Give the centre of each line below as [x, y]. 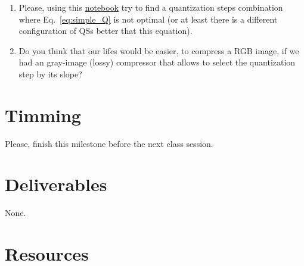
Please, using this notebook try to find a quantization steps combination [151, 7]
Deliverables [56, 184]
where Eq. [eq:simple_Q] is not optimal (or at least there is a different [148, 19]
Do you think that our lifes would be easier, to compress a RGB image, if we [159, 50]
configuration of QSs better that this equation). [106, 31]
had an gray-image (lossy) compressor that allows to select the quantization [157, 62]
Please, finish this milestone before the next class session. [109, 143]
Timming [43, 115]
